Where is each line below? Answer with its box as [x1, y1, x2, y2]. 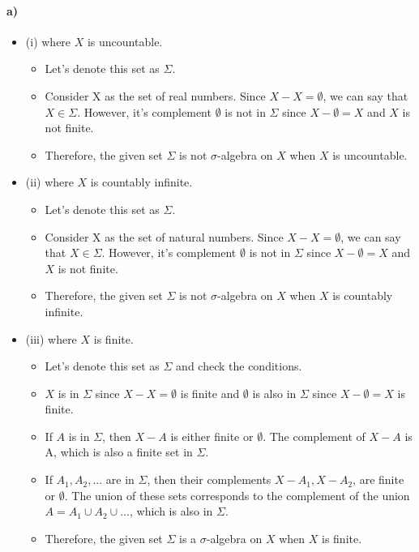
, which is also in [129, 503, 213, 520]
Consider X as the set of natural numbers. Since [45, 228, 284, 245]
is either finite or [170, 427, 254, 444]
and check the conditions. [176, 357, 302, 374]
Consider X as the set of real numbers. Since [45, 87, 266, 104]
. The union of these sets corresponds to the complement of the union [64, 486, 410, 503]
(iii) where [25, 330, 77, 347]
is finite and [180, 384, 240, 401]
